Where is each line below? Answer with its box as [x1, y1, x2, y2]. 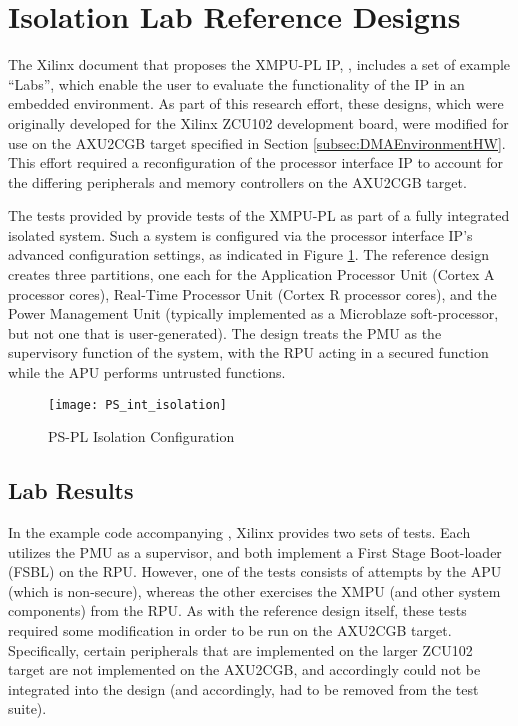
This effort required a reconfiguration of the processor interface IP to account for [8, 152, 504, 173]
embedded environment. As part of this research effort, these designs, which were [8, 93, 504, 114]
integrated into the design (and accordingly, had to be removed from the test [8, 678, 479, 699]
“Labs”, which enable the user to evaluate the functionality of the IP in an [8, 73, 465, 94]
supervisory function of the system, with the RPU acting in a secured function [8, 342, 489, 363]
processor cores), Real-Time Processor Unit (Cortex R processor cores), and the [8, 283, 497, 304]
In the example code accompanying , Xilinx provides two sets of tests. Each [8, 522, 471, 543]
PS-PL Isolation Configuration [48, 426, 235, 447]
